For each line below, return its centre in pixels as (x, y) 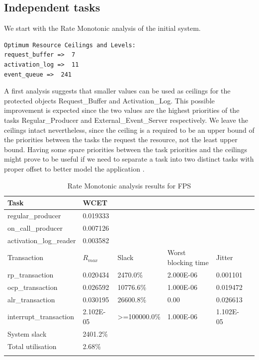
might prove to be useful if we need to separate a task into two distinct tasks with (129, 159)
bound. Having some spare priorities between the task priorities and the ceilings (126, 149)
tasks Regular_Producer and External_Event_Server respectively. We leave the (126, 120)
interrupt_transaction (41, 316)
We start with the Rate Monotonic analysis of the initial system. (102, 28)
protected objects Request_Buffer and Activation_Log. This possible (109, 100)
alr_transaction (31, 299)
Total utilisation (32, 346)
